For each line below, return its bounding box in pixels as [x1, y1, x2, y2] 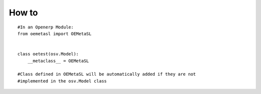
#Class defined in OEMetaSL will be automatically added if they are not [17, 71, 196, 77]
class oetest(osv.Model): [17, 51, 79, 57]
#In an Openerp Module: [17, 24, 74, 30]
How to [9, 7, 38, 18]
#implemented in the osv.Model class [17, 78, 107, 84]
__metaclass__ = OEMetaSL [27, 58, 89, 64]
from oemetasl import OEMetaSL [17, 31, 92, 36]
